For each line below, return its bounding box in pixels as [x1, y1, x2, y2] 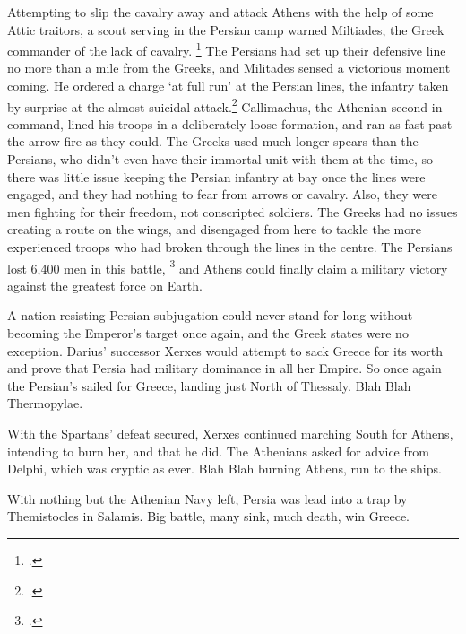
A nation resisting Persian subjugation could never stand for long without [7, 306, 413, 325]
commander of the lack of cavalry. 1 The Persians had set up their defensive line [7, 39, 446, 59]
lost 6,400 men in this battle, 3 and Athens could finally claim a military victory [7, 256, 448, 277]
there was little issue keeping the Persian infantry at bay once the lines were [7, 167, 426, 186]
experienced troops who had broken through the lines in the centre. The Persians [7, 238, 453, 256]
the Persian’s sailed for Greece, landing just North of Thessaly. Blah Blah [7, 376, 411, 395]
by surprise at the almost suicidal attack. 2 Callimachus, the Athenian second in [7, 94, 443, 116]
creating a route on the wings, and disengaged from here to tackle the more [7, 220, 421, 239]
